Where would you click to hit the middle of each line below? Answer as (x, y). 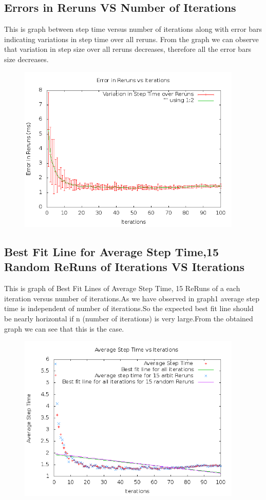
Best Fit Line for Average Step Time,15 (112, 251)
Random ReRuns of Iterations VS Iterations (125, 267)
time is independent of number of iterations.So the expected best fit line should (129, 308)
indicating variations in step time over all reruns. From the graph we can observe (131, 39)
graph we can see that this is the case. (64, 328)
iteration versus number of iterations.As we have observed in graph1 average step (132, 298)
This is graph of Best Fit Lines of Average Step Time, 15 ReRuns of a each (122, 288)
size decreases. (26, 59)
